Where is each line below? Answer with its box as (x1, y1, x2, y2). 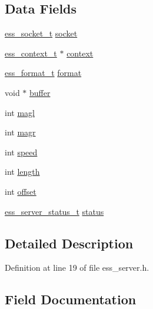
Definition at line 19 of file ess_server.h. (5, 261, 149, 274)
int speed (5, 145, 38, 158)
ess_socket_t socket (5, 27, 78, 39)
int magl (5, 106, 35, 118)
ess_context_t (5, 46, 57, 59)
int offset (5, 185, 36, 197)
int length (5, 165, 40, 178)
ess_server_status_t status (5, 205, 104, 217)
